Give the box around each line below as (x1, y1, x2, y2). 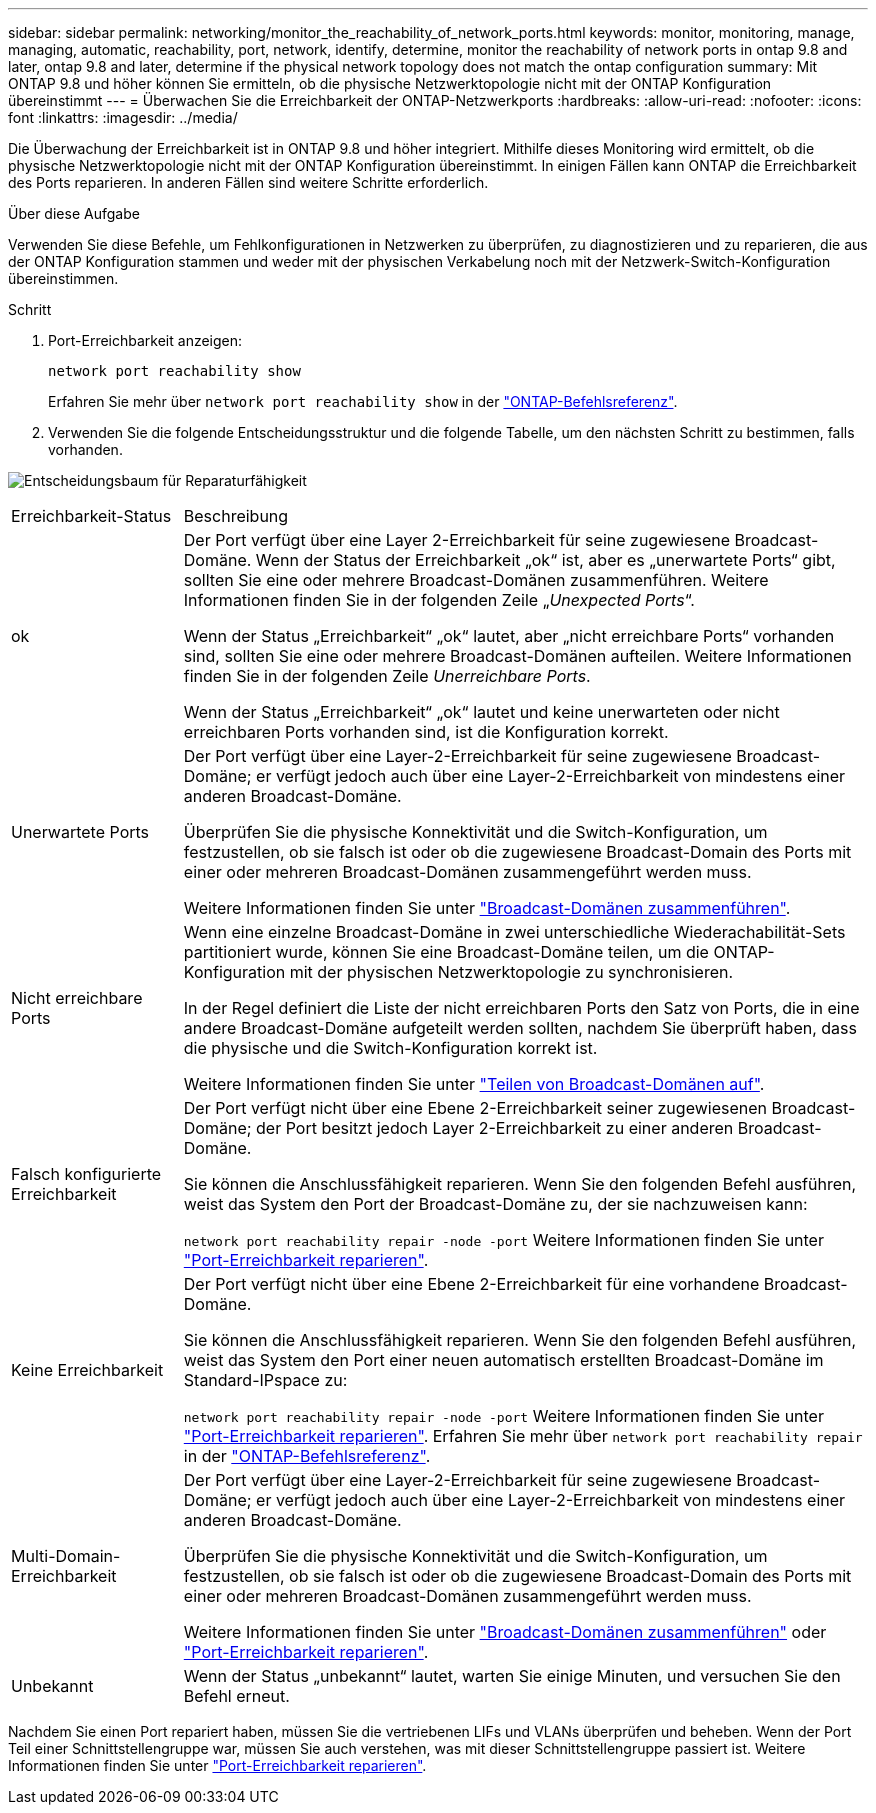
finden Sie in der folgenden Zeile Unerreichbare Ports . (183, 666, 591, 686)
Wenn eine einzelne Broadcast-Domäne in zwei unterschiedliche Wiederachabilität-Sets (183, 922, 846, 942)
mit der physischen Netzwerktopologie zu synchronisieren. (289, 962, 734, 982)
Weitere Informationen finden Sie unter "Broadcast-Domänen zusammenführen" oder (183, 1622, 827, 1642)
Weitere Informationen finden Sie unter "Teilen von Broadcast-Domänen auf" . (183, 1074, 765, 1094)
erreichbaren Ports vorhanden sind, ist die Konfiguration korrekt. (183, 722, 669, 742)
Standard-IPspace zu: (183, 1370, 348, 1390)
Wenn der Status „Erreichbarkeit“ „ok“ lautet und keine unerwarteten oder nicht (183, 702, 780, 722)
